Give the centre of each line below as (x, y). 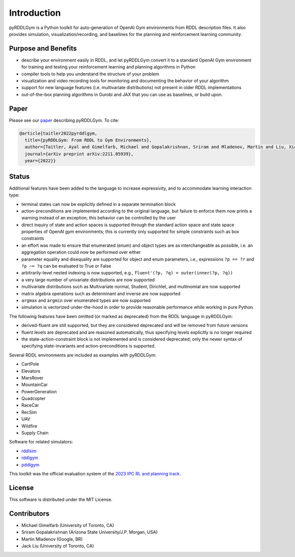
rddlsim (29, 451)
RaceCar (30, 405)
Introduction (35, 13)
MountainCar (35, 385)
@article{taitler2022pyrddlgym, (59, 133)
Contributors (29, 513)
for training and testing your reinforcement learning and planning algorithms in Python (108, 67)
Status (19, 176)
